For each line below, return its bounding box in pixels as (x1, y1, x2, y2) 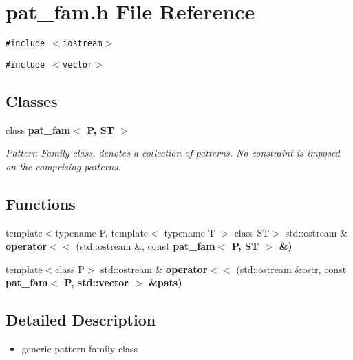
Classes (6, 90, 58, 111)
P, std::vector (64, 275, 129, 290)
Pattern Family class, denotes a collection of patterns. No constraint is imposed (6, 146, 340, 160)
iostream (63, 39, 103, 49)
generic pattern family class (21, 341, 138, 356)
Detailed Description (6, 309, 156, 330)
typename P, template (55, 225, 149, 239)
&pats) (149, 275, 182, 290)
